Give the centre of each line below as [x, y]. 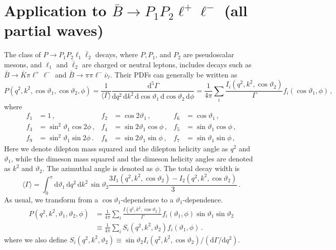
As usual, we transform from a [51, 199]
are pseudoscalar [209, 54]
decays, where [116, 54]
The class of [22, 54]
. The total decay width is [200, 168]
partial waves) [54, 30]
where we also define [36, 239]
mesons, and [23, 64]
